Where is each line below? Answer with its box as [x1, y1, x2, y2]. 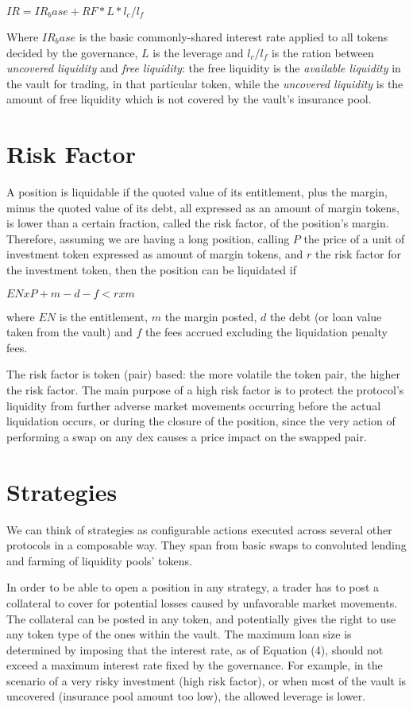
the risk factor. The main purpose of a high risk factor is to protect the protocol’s [6, 382, 404, 398]
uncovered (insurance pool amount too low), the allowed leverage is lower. [6, 688, 366, 704]
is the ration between [271, 44, 374, 60]
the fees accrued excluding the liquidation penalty [145, 324, 388, 340]
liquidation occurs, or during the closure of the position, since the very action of [6, 413, 396, 429]
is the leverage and [152, 44, 244, 60]
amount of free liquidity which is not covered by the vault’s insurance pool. [6, 91, 372, 107]
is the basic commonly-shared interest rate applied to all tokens [79, 29, 388, 45]
